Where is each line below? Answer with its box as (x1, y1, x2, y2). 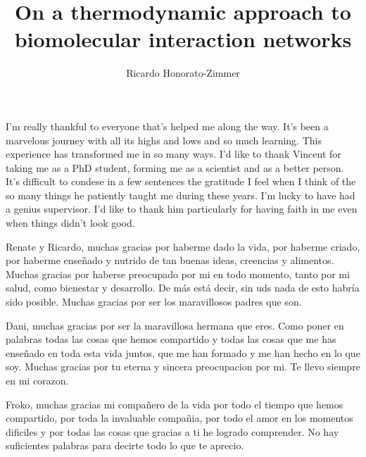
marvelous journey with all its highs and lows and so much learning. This (6, 132, 322, 147)
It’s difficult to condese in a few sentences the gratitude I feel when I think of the (6, 174, 356, 189)
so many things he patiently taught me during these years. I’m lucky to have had (6, 187, 355, 202)
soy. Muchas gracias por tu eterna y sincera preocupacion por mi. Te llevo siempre (6, 359, 360, 374)
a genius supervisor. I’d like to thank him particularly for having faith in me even (6, 201, 358, 216)
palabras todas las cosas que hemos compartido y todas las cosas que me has (6, 332, 336, 346)
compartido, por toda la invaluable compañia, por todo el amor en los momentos (6, 411, 353, 425)
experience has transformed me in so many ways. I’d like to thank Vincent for (6, 146, 341, 161)
